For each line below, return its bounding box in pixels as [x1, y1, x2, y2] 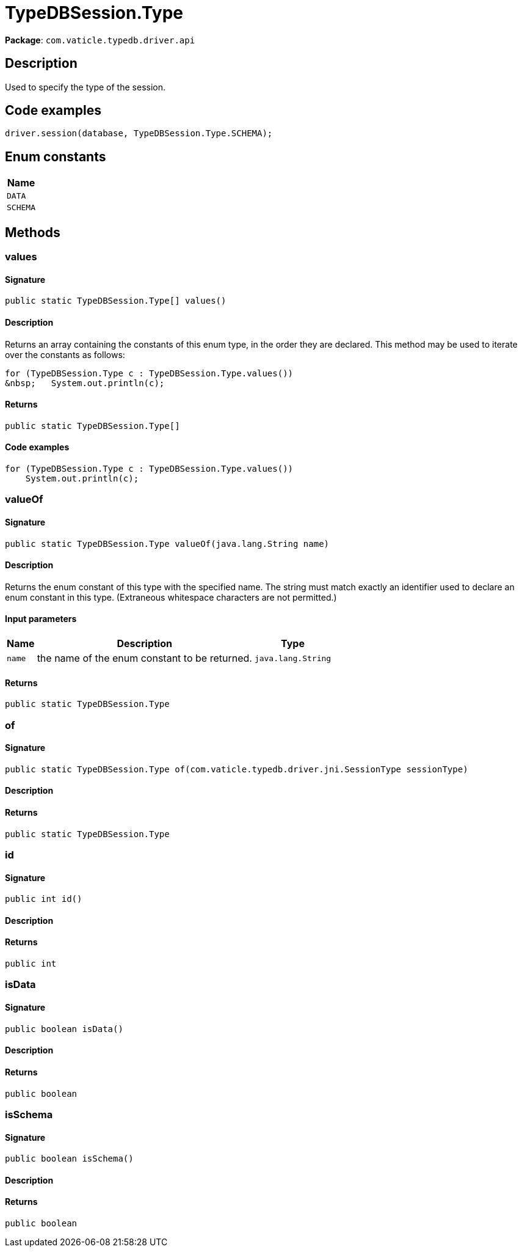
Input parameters [5, 613, 77, 624]
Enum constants [5, 148, 106, 164]
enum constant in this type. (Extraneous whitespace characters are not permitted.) [5, 591, 337, 602]
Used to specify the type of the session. [5, 81, 165, 92]
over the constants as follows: [5, 349, 125, 360]
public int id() [5, 894, 82, 904]
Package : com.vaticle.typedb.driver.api [5, 34, 195, 45]
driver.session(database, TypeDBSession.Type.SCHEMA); [5, 128, 273, 139]
